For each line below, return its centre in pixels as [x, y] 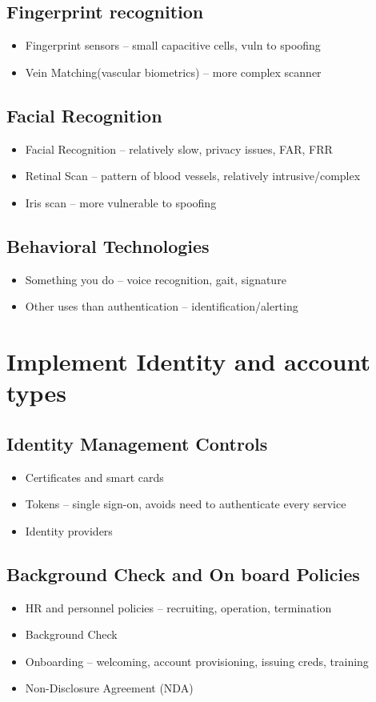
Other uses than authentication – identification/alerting [162, 306]
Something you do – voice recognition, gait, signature [156, 279]
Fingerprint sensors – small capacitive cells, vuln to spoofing [173, 45]
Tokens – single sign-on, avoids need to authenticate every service [186, 504]
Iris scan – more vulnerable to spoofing [121, 202]
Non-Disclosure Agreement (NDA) [109, 688]
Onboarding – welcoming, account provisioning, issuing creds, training [197, 661]
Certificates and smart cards [94, 477]
